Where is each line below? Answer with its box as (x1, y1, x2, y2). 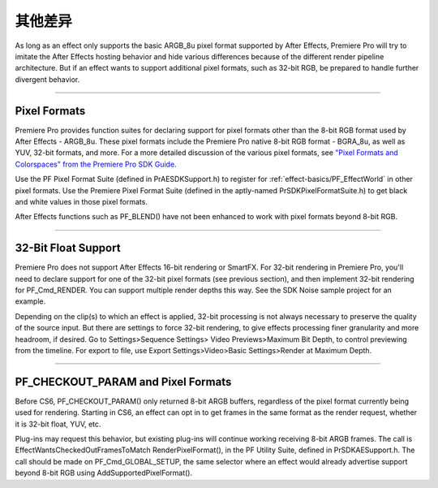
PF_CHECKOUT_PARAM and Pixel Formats (15, 374, 232, 389)
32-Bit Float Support (15, 241, 121, 255)
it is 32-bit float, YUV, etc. (15, 419, 101, 429)
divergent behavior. (15, 74, 80, 84)
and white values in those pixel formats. (15, 196, 148, 206)
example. (15, 296, 46, 306)
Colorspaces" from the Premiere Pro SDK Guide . (15, 159, 178, 169)
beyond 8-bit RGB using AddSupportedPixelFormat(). (15, 468, 193, 478)
